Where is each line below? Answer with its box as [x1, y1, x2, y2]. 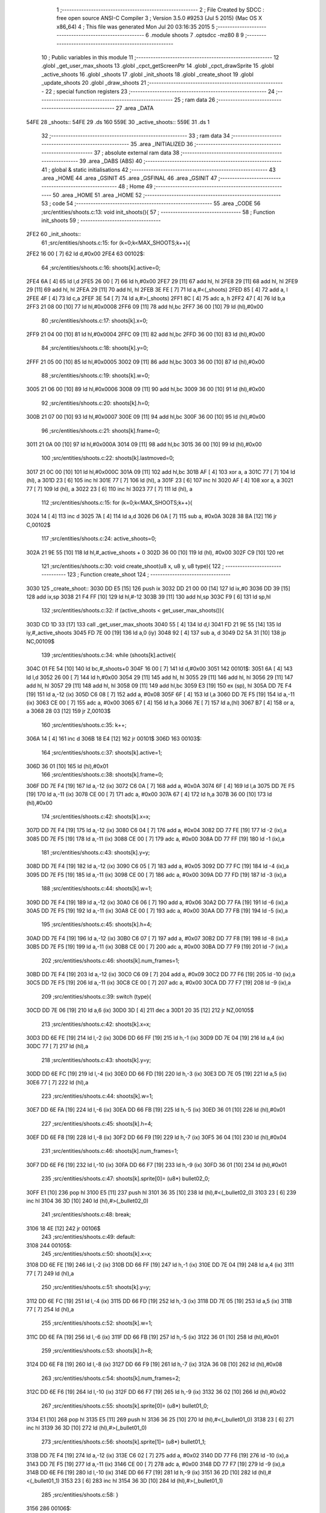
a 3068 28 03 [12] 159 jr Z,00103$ [26, 707, 111, 715]
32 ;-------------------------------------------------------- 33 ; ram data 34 [41, 132, 231, 139]
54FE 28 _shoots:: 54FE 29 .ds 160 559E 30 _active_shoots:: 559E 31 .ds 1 [26, 118, 210, 125]
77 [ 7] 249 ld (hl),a [26, 1270, 74, 1277]
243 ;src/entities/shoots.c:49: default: [41, 1233, 136, 1241]
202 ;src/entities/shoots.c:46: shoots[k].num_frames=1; [41, 957, 180, 964]
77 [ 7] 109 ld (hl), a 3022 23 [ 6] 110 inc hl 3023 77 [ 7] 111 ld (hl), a [26, 485, 193, 493]
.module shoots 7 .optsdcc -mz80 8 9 [150, 31, 244, 39]
